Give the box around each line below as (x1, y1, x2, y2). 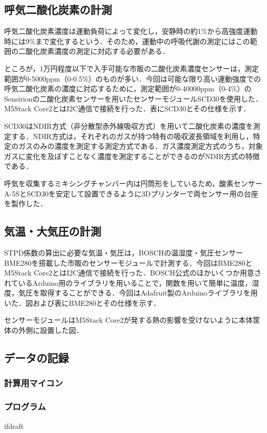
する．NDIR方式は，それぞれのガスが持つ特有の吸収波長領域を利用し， (11, 130, 253, 141)
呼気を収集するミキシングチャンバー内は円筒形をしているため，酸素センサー (4, 178, 262, 188)
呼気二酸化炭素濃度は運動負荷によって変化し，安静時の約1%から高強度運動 (4, 26, 258, 36)
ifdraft (4, 420, 24, 431)
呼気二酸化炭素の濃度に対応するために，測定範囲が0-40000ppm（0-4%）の (4, 83, 252, 94)
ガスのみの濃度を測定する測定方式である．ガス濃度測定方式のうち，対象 (18, 141, 263, 151)
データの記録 (4, 350, 69, 366)
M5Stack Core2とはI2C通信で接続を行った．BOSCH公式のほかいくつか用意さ (4, 267, 262, 278)
